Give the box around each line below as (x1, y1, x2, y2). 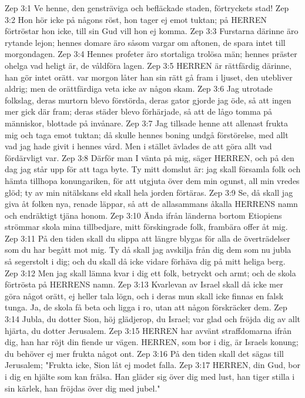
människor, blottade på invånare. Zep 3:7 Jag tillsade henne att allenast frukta (5, 116, 289, 129)
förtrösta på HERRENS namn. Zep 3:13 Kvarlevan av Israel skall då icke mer (5, 278, 283, 290)
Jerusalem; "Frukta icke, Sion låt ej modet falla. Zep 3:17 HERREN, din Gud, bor (5, 359, 300, 371)
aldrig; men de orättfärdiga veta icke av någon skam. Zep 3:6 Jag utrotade (5, 82, 273, 95)
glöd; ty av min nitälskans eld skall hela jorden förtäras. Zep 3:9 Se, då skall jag (5, 186, 293, 198)
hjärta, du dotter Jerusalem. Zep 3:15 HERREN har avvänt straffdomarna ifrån (5, 324, 291, 336)
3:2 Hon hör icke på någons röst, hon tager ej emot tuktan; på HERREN (5, 13, 267, 25)
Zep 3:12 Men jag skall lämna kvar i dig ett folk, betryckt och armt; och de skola (5, 266, 296, 279)
